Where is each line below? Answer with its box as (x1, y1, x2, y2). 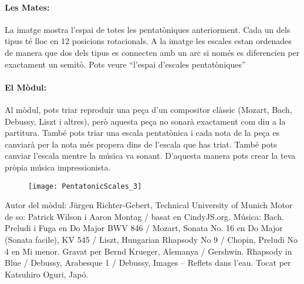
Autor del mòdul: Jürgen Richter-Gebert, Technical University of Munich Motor (5, 199, 293, 211)
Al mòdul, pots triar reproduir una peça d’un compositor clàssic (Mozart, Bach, (5, 103, 292, 115)
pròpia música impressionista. (5, 161, 111, 173)
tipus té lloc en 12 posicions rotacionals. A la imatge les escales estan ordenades (5, 35, 292, 47)
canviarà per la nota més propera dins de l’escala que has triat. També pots (5, 138, 277, 150)
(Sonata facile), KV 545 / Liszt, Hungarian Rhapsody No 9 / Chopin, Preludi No (5, 233, 298, 245)
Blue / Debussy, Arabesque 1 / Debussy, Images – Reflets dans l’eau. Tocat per (5, 256, 291, 269)
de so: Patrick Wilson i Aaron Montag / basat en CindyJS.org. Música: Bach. (5, 210, 284, 222)
